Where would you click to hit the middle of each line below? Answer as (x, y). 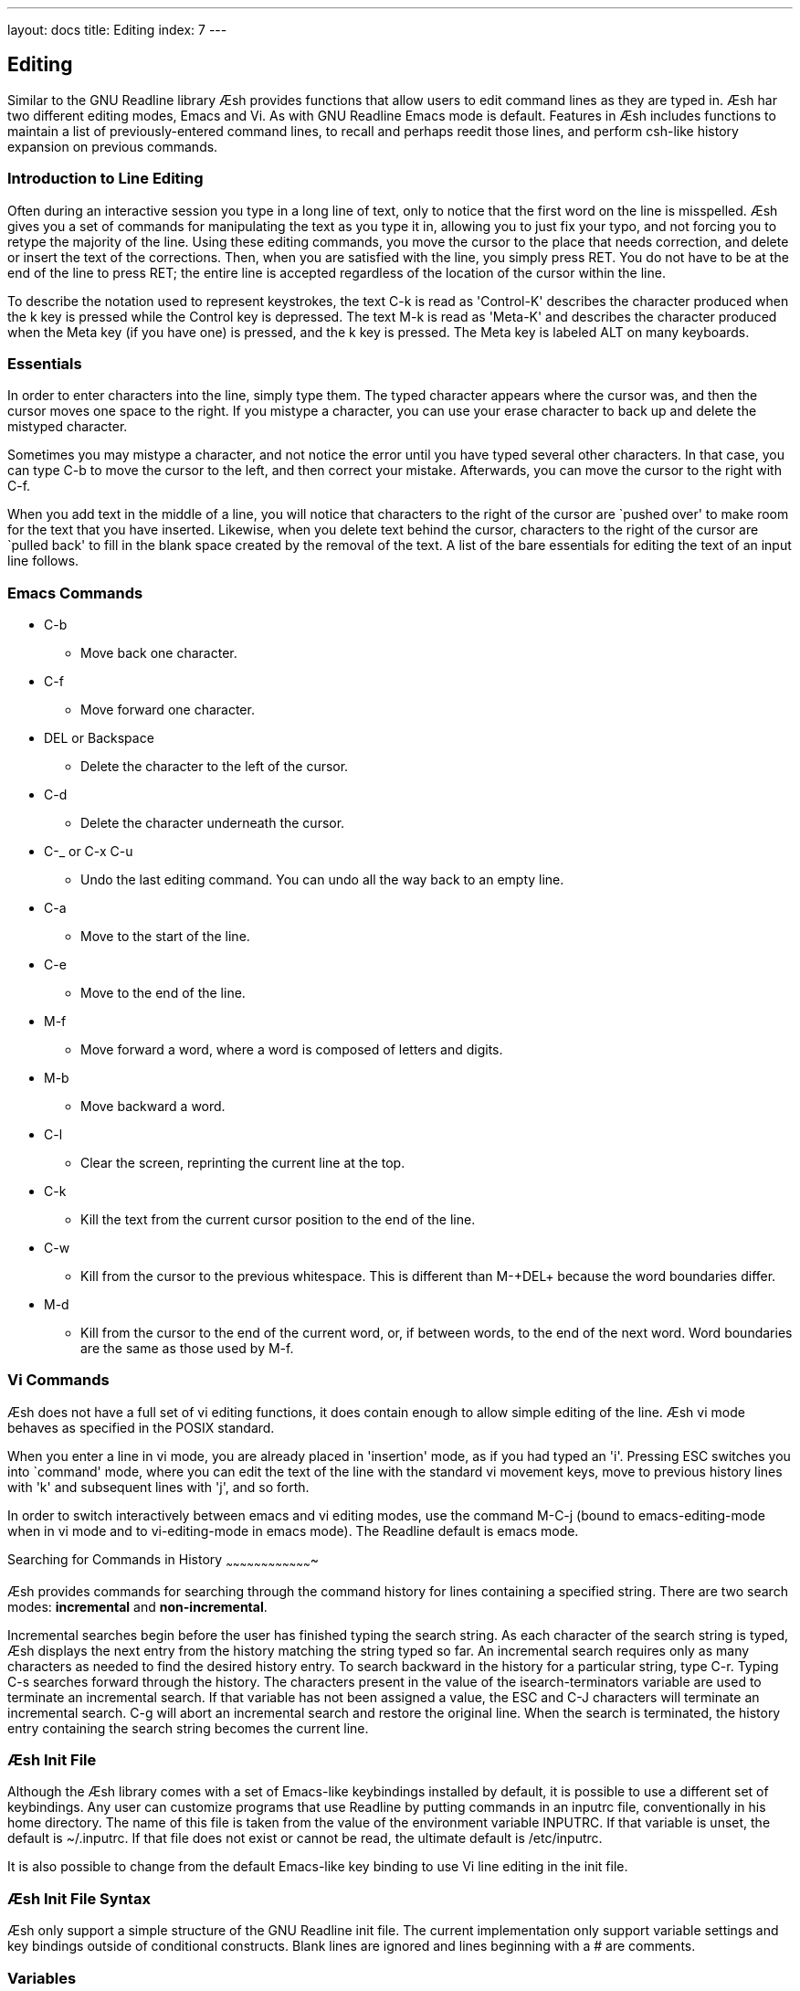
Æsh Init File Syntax (79, 1898)
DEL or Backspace (99, 738)
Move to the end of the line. (163, 993)
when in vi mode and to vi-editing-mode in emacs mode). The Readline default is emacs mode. (293, 1530)
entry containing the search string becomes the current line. (188, 1728)
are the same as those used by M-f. (187, 1349)
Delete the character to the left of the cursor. (215, 767)
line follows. (43, 561)
